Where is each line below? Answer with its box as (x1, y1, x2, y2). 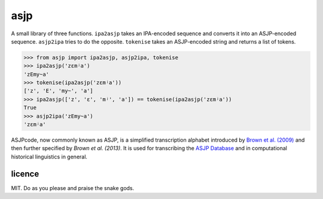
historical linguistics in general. (11, 153, 88, 160)
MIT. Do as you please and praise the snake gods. (11, 184, 135, 191)
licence (11, 169, 39, 179)
